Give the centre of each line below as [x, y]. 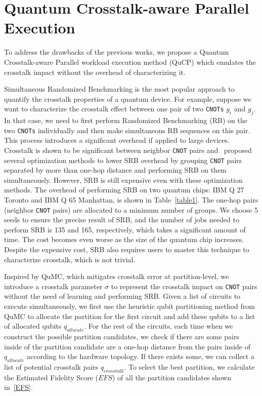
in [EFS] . [18, 387]
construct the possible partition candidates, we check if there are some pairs [122, 336]
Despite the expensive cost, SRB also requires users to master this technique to [127, 249]
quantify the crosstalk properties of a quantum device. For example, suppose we [128, 98]
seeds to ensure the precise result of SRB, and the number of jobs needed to [122, 220]
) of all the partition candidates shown [172, 377]
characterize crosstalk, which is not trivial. [70, 259]
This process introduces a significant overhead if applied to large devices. [117, 140]
